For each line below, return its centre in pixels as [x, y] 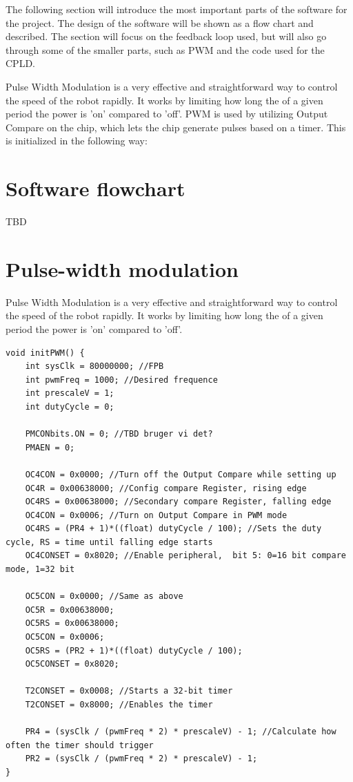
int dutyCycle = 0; [70, 407]
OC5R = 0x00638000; [70, 610]
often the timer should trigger [80, 745]
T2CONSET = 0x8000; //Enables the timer [119, 705]
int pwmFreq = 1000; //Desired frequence [121, 380]
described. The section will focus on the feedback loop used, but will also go [166, 36]
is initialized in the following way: [77, 141]
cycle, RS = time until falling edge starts [109, 542]
